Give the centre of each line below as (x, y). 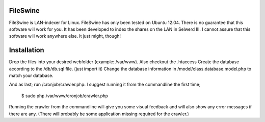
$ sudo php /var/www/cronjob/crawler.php (65, 96)
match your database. (31, 75)
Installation (26, 50)
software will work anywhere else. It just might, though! (65, 36)
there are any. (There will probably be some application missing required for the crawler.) (99, 114)
